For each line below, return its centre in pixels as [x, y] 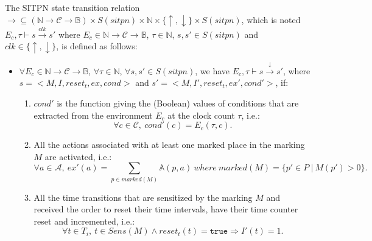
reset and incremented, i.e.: [84, 221]
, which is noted [271, 19]
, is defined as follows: [97, 46]
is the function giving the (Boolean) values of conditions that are [178, 103]
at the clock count [201, 115]
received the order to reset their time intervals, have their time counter [166, 209]
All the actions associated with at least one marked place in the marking [169, 145]
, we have [212, 70]
